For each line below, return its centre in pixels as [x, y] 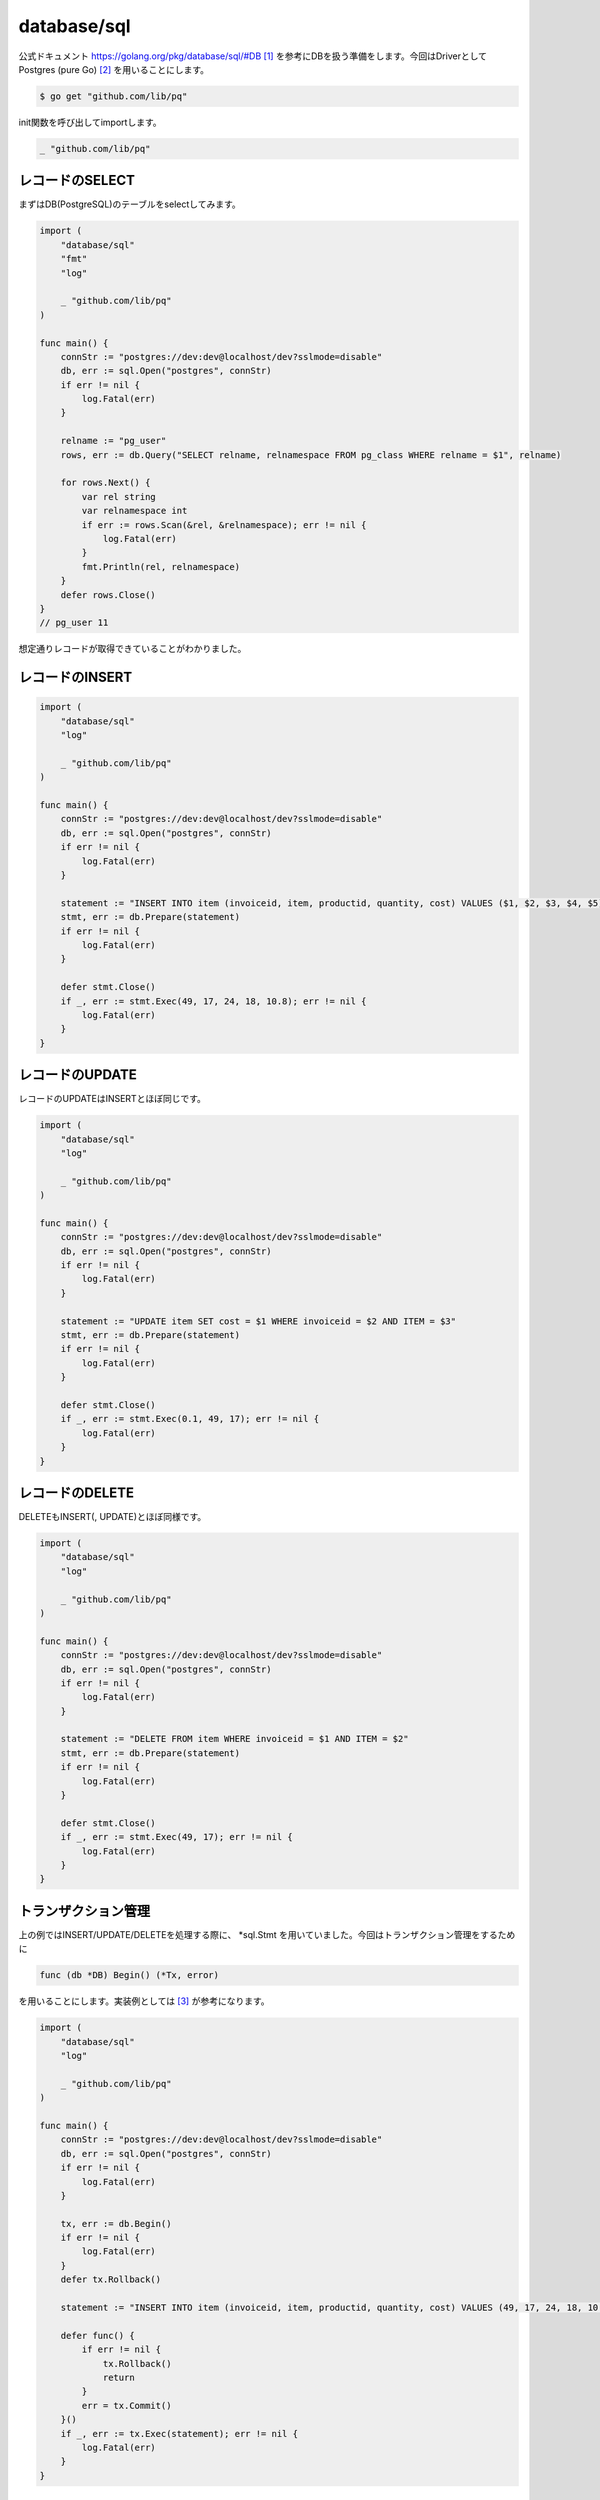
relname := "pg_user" [113, 441]
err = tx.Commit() [126, 2405]
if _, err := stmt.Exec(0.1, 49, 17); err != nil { [190, 1419]
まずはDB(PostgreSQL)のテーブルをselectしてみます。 [129, 204]
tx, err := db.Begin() [116, 2223]
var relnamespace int [134, 511]
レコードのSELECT [76, 180]
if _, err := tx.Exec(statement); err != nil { [179, 2433]
